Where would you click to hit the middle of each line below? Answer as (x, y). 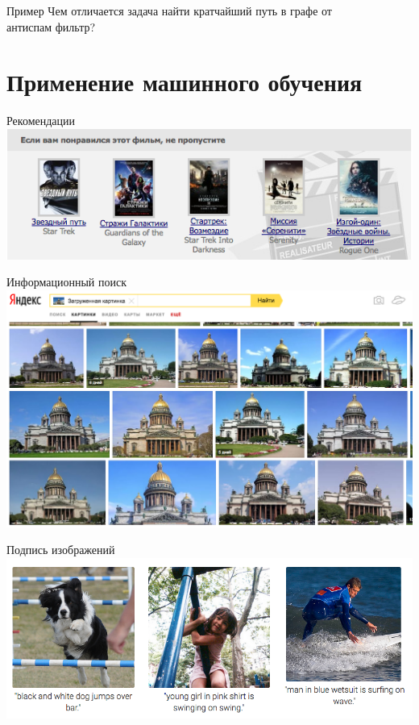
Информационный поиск (66, 282)
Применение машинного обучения (185, 82)
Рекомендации (41, 121)
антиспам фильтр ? (51, 26)
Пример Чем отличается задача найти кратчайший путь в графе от (169, 10)
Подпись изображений (61, 550)
